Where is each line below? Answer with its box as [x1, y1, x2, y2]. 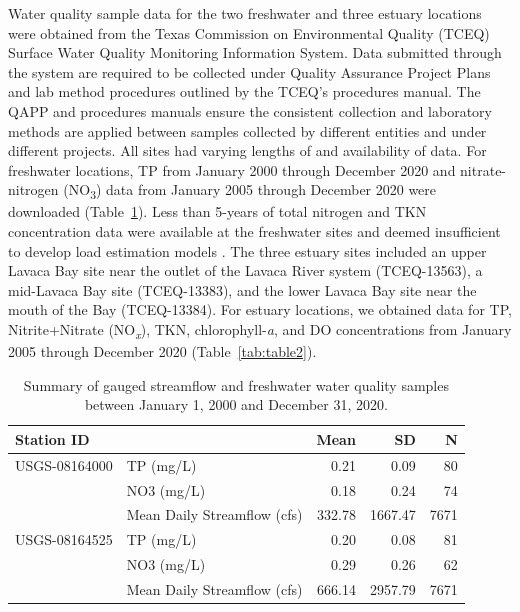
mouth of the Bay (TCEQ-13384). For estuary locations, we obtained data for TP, [8, 299, 512, 320]
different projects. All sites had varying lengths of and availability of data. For [8, 140, 487, 161]
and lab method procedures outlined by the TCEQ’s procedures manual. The [8, 81, 481, 102]
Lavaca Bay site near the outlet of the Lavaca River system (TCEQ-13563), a [8, 260, 483, 281]
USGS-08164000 [15, 454, 113, 475]
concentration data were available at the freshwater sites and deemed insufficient [8, 221, 501, 242]
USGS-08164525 [15, 529, 113, 550]
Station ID [15, 428, 90, 449]
